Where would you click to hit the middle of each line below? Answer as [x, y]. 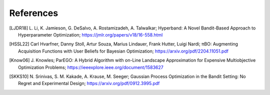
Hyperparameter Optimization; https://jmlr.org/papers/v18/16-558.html [90, 34]
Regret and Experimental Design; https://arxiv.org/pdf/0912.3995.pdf [89, 83]
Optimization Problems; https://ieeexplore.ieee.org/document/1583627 [91, 67]
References [34, 13]
